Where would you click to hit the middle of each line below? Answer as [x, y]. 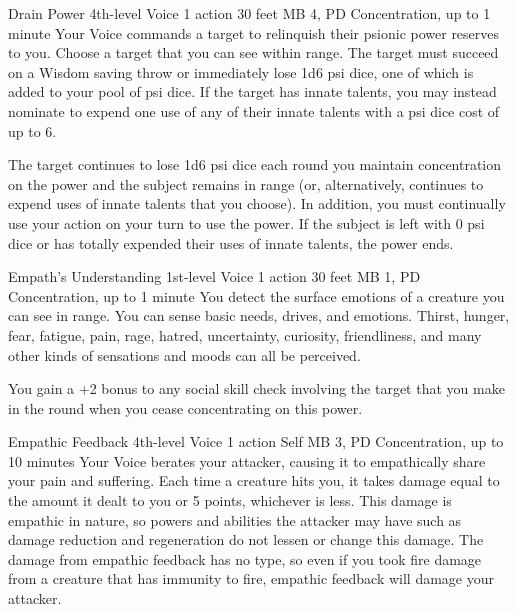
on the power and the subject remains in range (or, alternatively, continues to [246, 183]
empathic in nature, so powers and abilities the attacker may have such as [235, 519]
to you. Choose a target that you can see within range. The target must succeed [253, 52]
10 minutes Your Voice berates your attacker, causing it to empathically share [247, 460]
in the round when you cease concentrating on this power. [185, 407]
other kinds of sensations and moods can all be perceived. [184, 354]
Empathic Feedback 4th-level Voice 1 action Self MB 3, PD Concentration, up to [256, 441]
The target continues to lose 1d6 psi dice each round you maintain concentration [255, 164]
